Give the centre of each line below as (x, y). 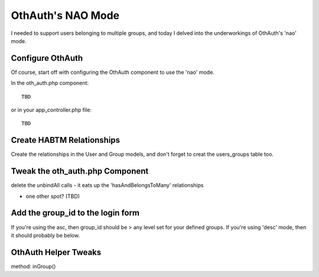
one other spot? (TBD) (53, 196)
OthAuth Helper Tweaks (56, 252)
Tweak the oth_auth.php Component (80, 171)
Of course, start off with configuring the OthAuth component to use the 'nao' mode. (113, 72)
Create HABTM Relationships (66, 140)
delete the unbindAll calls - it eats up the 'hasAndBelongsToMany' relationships (107, 185)
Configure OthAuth (47, 58)
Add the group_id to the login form (75, 213)
